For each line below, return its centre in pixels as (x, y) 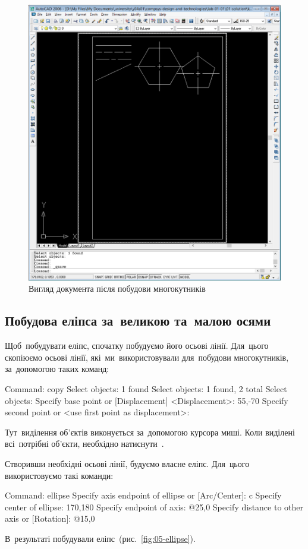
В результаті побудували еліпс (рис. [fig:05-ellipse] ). (100, 538)
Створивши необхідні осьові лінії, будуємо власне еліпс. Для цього (127, 463)
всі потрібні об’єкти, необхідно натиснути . (84, 444)
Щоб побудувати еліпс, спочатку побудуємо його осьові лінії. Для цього (137, 346)
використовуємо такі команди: (59, 475)
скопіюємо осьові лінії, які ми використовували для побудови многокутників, (147, 357)
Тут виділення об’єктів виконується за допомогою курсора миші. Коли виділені (150, 432)
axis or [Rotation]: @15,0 (50, 518)
